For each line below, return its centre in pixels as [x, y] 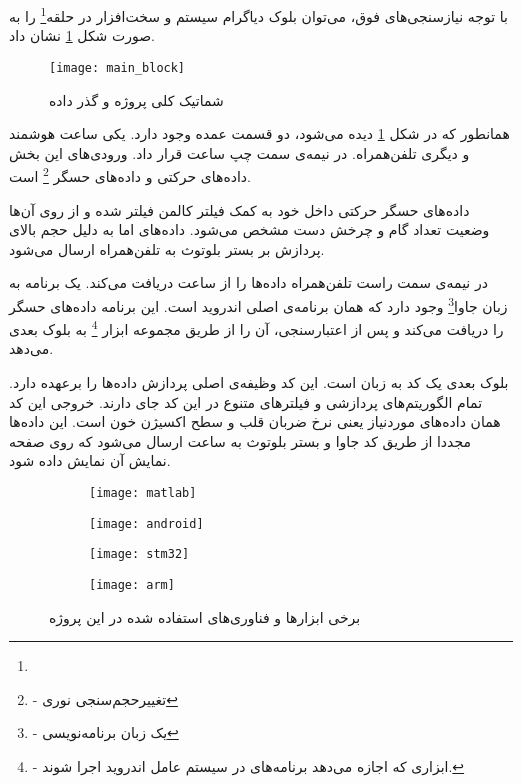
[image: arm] [132, 584]
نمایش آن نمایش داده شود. [90, 460]
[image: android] [146, 523]
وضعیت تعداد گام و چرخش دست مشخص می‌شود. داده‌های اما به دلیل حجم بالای [249, 229]
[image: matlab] [143, 492]
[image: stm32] [139, 554]
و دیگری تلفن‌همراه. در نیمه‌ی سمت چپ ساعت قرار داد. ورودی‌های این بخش [239, 152]
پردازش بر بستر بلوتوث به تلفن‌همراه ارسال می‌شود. [167, 248]
